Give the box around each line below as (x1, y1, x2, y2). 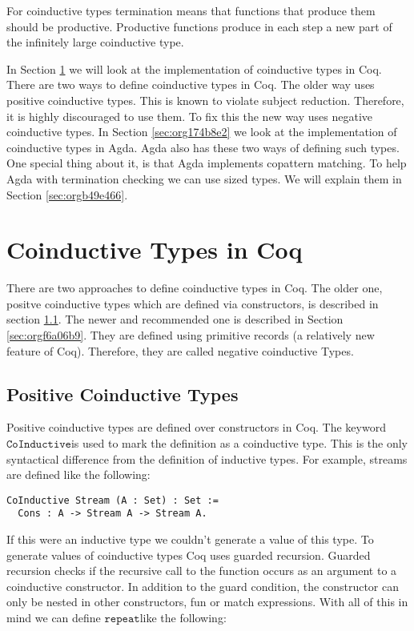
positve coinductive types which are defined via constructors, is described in (6, 295, 379, 311)
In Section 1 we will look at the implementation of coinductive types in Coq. (6, 60, 382, 77)
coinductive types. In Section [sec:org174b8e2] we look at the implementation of (6, 123, 397, 140)
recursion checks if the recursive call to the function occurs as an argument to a (6, 562, 397, 579)
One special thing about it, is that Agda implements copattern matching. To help (6, 155, 407, 171)
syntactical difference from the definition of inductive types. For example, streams (6, 450, 408, 467)
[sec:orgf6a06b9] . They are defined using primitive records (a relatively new (6, 327, 375, 344)
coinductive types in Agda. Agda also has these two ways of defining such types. (6, 139, 400, 155)
